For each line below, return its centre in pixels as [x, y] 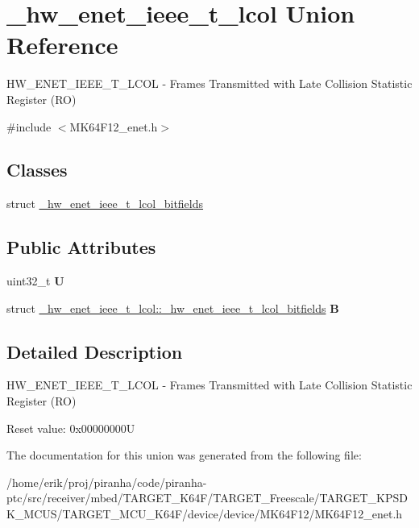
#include [29, 126]
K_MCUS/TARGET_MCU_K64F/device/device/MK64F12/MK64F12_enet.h [205, 514]
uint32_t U [35, 281]
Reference [62, 45]
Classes [37, 170]
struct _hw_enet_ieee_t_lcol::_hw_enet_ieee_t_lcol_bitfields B [173, 308]
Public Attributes [81, 247]
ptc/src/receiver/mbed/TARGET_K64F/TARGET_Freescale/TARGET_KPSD [207, 498]
